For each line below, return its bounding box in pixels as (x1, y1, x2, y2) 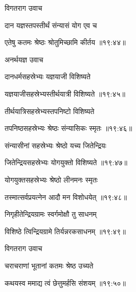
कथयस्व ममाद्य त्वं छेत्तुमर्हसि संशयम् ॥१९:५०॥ (5, 277, 126, 288)
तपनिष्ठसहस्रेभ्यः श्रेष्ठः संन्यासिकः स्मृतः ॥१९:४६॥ (5, 123, 132, 133)
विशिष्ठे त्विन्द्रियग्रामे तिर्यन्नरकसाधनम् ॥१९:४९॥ (5, 226, 126, 236)
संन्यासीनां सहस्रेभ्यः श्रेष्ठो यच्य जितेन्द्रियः (5, 140, 106, 150)
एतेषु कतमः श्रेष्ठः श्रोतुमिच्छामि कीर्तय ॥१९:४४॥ (5, 37, 126, 48)
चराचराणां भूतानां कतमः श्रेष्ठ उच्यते (5, 260, 94, 271)
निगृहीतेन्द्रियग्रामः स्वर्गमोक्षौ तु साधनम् (5, 209, 97, 219)
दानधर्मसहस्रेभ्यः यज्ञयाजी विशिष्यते (5, 71, 90, 82)
